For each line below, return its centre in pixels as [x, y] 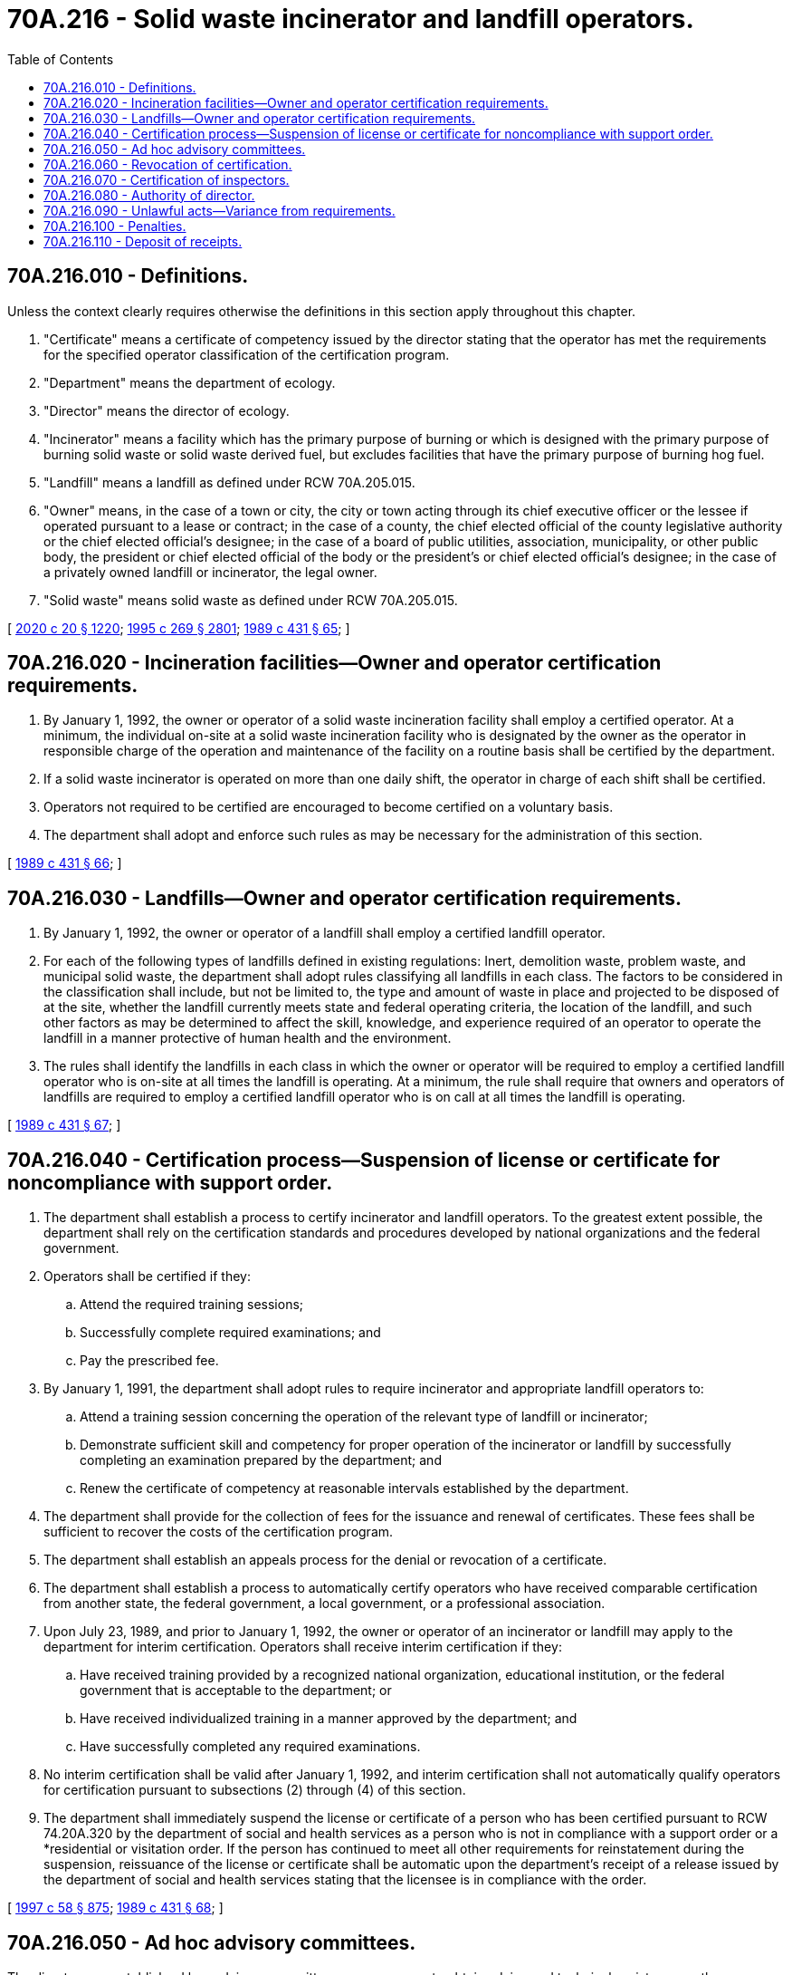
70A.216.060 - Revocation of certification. [168, 164]
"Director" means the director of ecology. [167, 410]
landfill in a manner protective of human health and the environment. [248, 1038]
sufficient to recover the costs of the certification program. [219, 1532]
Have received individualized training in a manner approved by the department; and [329, 1719]
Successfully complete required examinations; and [230, 1333]
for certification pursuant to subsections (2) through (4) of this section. [255, 1790]
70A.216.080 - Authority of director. [149, 195]
